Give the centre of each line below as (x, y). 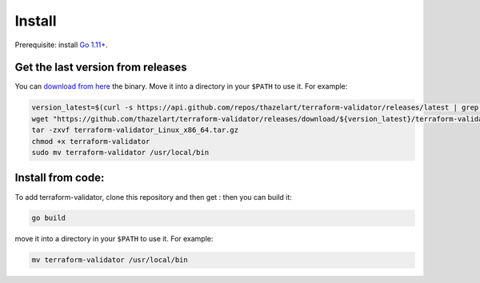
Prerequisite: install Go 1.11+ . (61, 45)
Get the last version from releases (101, 68)
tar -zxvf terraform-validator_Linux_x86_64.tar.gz (135, 130)
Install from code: (60, 178)
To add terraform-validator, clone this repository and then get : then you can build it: (153, 197)
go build (49, 218)
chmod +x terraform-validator (91, 141)
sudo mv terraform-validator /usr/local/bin (120, 152)
